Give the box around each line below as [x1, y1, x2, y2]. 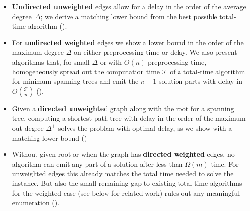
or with [100, 56, 122, 67]
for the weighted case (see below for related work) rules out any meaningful [12, 187, 240, 198]
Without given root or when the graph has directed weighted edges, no [12, 149, 235, 159]
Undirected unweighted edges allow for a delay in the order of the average [12, 1, 246, 11]
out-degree [12, 122, 44, 133]
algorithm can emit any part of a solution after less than [12, 158, 183, 169]
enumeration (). [12, 197, 60, 208]
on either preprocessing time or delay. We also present [74, 47, 237, 57]
